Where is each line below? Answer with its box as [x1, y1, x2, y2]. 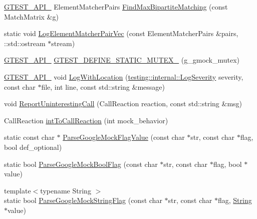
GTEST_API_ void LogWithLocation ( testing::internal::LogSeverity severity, [4, 71, 243, 82]
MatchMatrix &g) [4, 11, 59, 22]
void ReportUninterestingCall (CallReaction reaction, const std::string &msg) [4, 98, 242, 109]
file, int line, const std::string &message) [41, 81, 165, 92]
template [4, 185, 31, 195]
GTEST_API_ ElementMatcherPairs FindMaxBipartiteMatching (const [4, 2, 228, 12]
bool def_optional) [4, 141, 62, 152]
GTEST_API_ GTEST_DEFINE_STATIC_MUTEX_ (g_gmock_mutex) [4, 55, 240, 65]
